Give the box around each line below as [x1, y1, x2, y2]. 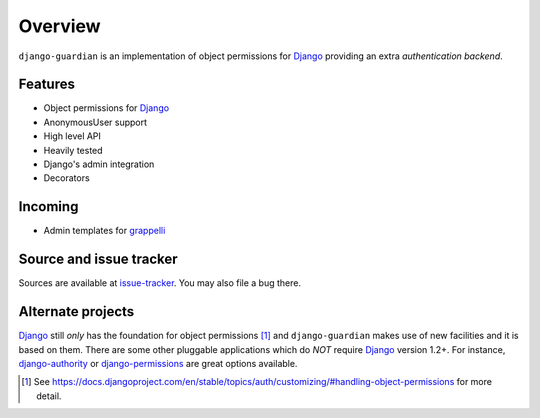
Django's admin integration [43, 158, 155, 170]
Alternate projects [18, 303, 135, 320]
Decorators [43, 172, 90, 184]
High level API [43, 130, 102, 142]
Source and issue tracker [18, 251, 179, 268]
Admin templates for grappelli [43, 225, 166, 237]
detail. [36, 390, 62, 402]
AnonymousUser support [43, 116, 148, 128]
